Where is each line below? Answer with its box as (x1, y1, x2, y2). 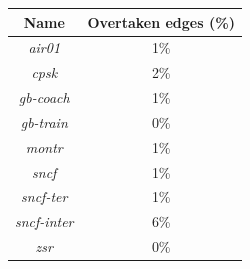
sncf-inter (15, 211, 74, 232)
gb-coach (18, 87, 70, 108)
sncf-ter (21, 186, 68, 207)
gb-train (20, 111, 68, 132)
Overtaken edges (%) (87, 11, 235, 32)
